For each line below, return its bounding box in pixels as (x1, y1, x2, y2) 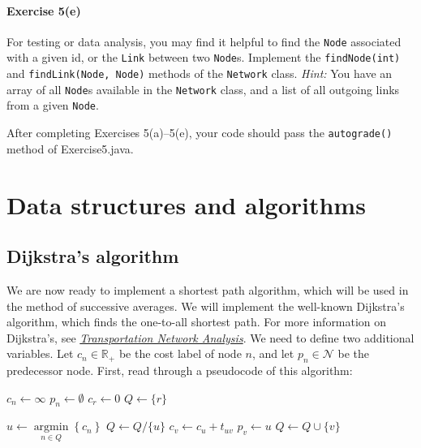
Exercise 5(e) (6, 2, 81, 19)
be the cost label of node (118, 345, 242, 362)
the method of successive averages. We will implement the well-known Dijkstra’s (6, 297, 405, 314)
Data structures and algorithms (6, 187, 366, 221)
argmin (33, 421, 69, 433)
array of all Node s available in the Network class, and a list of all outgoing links (6, 80, 400, 97)
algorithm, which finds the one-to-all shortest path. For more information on (6, 313, 387, 330)
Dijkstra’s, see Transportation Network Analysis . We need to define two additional (6, 329, 415, 346)
